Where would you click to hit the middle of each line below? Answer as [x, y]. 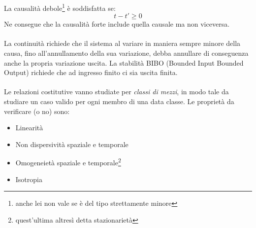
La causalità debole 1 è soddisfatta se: [60, 7]
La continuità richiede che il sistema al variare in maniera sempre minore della [122, 43]
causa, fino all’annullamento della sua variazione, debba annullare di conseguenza [126, 53]
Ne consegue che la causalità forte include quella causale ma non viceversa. [117, 24]
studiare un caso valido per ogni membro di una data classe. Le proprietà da [119, 101]
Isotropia [29, 179]
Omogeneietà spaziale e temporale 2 [68, 162]
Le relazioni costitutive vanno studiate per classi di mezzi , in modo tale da [116, 92]
